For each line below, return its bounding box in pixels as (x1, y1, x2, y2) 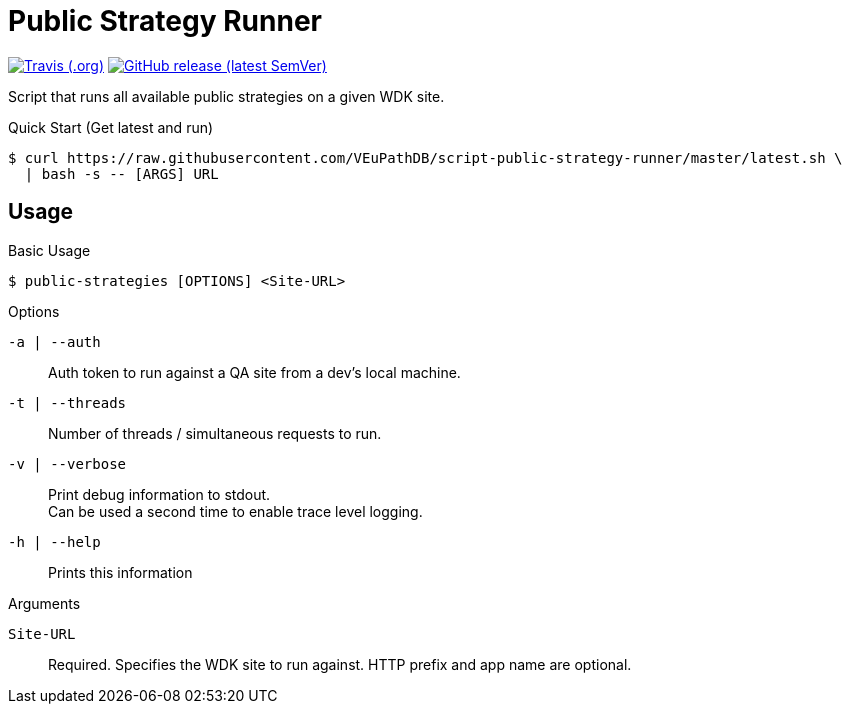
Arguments (8, 594, 81, 612)
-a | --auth (8, 333, 101, 350)
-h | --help (8, 533, 101, 550)
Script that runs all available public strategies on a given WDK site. (8, 87, 445, 105)
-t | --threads (8, 394, 127, 411)
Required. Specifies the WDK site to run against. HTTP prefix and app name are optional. (48, 655, 632, 673)
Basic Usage (8, 241, 91, 259)
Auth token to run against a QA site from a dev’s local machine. (48, 363, 461, 381)
